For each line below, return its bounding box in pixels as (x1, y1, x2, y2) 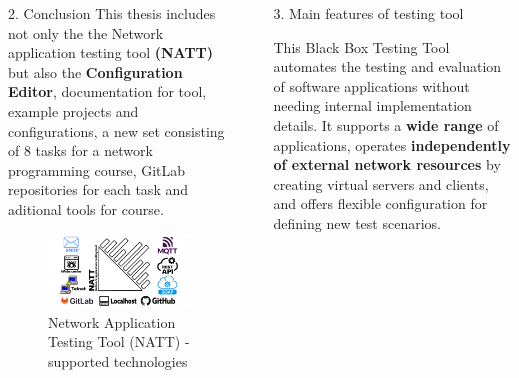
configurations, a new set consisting (8, 120, 225, 141)
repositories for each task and (8, 179, 189, 200)
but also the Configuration (8, 61, 183, 82)
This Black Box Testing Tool (273, 36, 450, 57)
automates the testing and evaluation (273, 56, 502, 77)
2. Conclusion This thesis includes (8, 3, 216, 23)
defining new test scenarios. (273, 212, 441, 233)
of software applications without (273, 75, 470, 96)
